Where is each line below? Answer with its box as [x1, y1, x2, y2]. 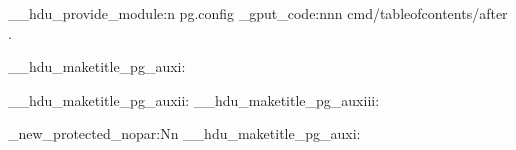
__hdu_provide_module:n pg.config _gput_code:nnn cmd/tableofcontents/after [8, 3, 508, 23]
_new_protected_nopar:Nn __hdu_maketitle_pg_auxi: [8, 123, 361, 144]
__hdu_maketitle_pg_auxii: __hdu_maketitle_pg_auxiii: [8, 89, 380, 110]
